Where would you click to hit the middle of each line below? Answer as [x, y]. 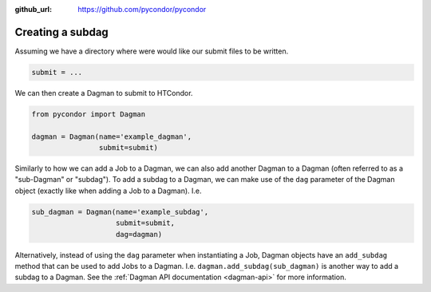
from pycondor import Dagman [89, 114]
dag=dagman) [139, 234]
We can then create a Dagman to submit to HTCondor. [104, 93]
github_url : [33, 9]
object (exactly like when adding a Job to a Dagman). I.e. [109, 191]
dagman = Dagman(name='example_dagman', [111, 136]
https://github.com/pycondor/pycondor [142, 9]
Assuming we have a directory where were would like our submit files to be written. [152, 51]
